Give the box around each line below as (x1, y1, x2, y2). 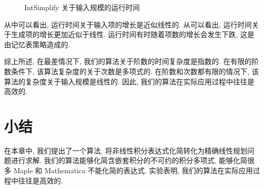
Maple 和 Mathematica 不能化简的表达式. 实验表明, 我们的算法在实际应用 (13, 165, 253, 176)
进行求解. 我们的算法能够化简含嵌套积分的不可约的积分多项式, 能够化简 (11, 155, 248, 166)
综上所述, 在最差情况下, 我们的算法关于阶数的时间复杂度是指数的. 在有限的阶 (4, 56, 259, 67)
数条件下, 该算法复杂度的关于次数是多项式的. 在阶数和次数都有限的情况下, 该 (4, 66, 259, 76)
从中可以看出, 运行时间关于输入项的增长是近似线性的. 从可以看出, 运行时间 (4, 19, 252, 29)
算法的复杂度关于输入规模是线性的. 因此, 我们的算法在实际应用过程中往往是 (4, 76, 255, 86)
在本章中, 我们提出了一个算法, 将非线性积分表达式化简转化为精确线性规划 (4, 145, 248, 155)
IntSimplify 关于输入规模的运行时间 (24, 2, 140, 12)
